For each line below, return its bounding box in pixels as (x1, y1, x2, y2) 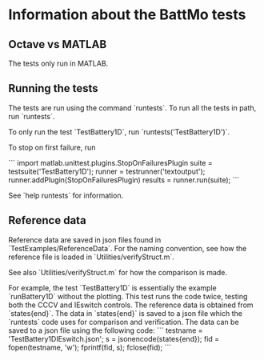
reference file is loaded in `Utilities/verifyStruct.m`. (8, 252, 174, 262)
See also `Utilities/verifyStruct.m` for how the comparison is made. (8, 267, 228, 277)
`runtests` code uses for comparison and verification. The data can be (8, 317, 239, 326)
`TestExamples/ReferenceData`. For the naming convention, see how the (8, 243, 247, 253)
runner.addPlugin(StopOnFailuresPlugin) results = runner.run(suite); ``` (8, 174, 240, 185)
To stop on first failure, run (8, 142, 96, 152)
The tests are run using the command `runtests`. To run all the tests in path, (8, 102, 257, 113)
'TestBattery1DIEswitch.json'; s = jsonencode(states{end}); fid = (8, 334, 220, 343)
